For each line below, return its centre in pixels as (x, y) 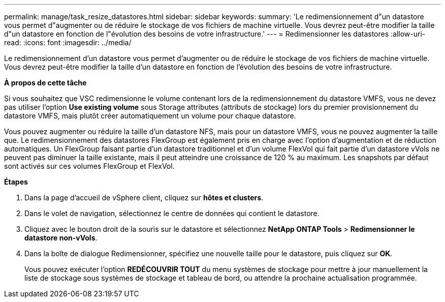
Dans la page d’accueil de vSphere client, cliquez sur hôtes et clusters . (144, 198)
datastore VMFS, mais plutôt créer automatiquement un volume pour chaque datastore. (150, 116)
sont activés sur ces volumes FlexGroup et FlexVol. (89, 166)
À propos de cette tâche (45, 83)
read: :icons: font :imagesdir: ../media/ (68, 42)
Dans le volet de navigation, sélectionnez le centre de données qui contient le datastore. (172, 213)
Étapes (16, 182)
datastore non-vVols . (61, 238)
